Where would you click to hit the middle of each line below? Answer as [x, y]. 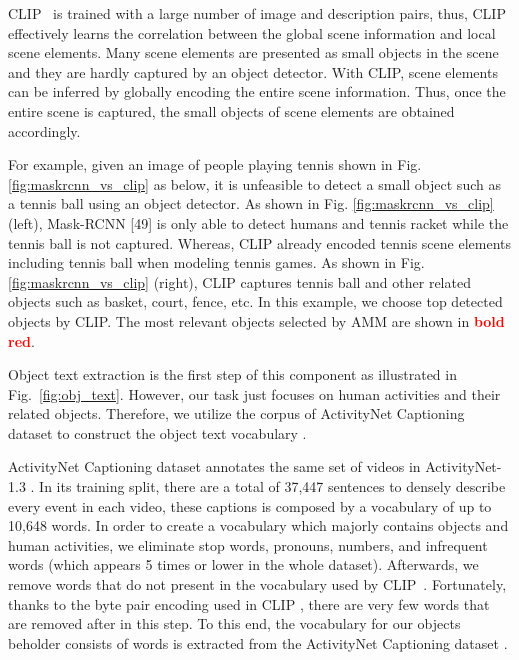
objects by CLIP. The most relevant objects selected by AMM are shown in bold [256, 320]
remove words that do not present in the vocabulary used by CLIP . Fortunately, [257, 584]
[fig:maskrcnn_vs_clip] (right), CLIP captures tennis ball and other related [239, 281]
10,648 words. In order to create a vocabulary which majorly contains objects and [258, 525]
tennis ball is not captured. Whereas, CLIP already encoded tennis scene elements [259, 242]
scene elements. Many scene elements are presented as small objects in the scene [253, 52]
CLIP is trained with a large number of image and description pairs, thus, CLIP [257, 13]
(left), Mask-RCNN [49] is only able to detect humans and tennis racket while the [258, 222]
